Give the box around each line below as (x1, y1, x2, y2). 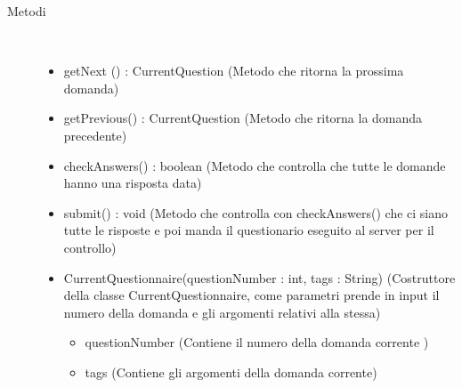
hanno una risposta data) (63, 174, 202, 192)
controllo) (63, 238, 117, 256)
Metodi (7, 2, 46, 20)
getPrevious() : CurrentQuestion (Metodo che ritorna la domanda (63, 109, 423, 127)
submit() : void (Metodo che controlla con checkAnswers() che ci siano (63, 203, 449, 222)
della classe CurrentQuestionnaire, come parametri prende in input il (63, 286, 440, 304)
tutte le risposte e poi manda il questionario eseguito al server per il (63, 221, 434, 239)
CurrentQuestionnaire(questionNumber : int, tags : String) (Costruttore (63, 268, 456, 287)
